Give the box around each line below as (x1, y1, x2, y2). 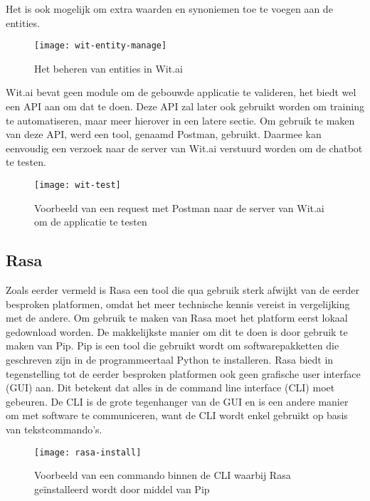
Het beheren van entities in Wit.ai (34, 60, 183, 75)
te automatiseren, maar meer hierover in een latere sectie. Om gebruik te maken (6, 112, 355, 127)
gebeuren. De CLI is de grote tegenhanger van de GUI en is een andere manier (6, 394, 349, 408)
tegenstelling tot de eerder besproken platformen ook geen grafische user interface (6, 366, 361, 381)
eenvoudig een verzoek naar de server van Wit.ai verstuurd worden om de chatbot (6, 140, 363, 155)
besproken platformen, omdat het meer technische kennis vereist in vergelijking (6, 296, 350, 311)
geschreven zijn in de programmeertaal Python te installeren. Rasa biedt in (6, 352, 334, 367)
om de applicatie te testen (34, 214, 147, 229)
